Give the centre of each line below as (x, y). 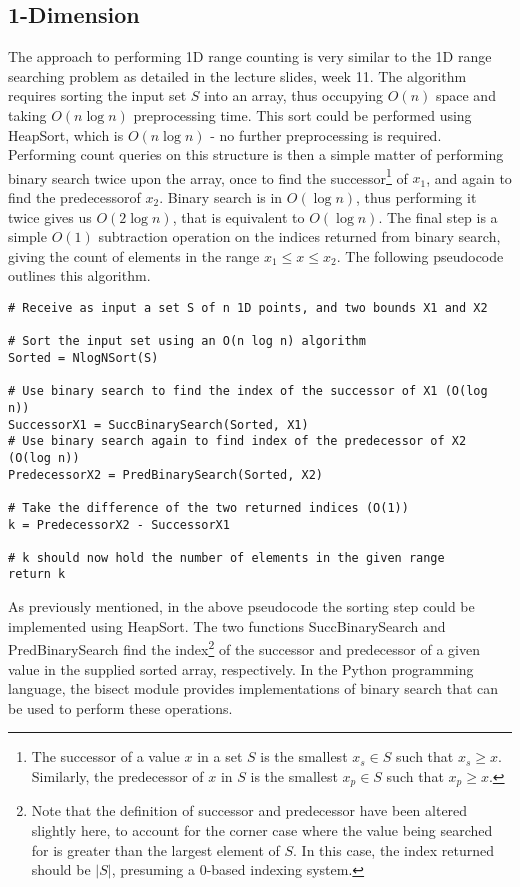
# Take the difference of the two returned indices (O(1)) (208, 507)
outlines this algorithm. (79, 275)
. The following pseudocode (420, 255)
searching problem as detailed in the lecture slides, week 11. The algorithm (237, 75)
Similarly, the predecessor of (117, 775)
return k (37, 574)
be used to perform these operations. (120, 707)
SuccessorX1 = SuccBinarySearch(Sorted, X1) (158, 424)
